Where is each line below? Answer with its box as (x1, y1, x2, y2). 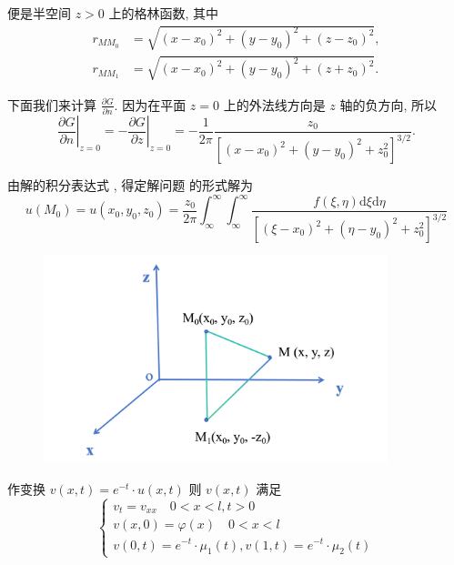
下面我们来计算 (7, 95, 96, 114)
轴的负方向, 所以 (339, 95, 438, 114)
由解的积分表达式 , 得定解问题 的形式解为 (7, 176, 253, 194)
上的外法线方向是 (223, 95, 326, 114)
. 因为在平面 (114, 95, 187, 114)
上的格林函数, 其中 (108, 4, 219, 22)
